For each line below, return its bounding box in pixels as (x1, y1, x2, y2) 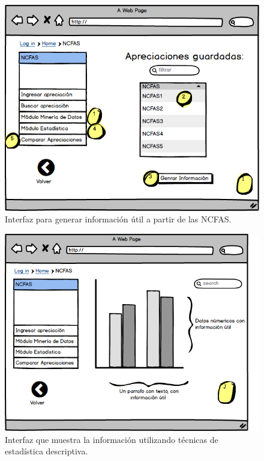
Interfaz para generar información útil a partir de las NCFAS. (5, 213, 232, 225)
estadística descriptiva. (5, 445, 88, 457)
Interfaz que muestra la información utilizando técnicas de (5, 433, 218, 445)
